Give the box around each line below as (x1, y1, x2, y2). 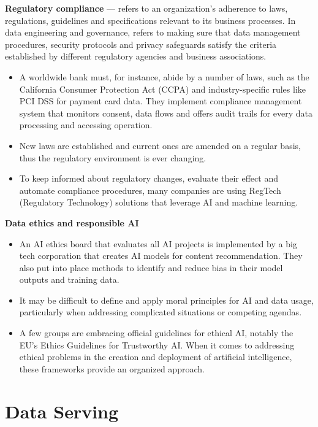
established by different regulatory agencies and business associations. (5, 50, 267, 63)
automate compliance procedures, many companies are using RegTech (19, 183, 281, 196)
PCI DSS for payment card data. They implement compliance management (19, 94, 302, 107)
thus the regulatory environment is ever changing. (19, 151, 206, 164)
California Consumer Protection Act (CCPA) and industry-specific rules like (19, 82, 306, 95)
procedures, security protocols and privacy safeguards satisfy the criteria (5, 37, 277, 50)
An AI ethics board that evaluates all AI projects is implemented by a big (19, 237, 297, 250)
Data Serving (5, 398, 119, 423)
